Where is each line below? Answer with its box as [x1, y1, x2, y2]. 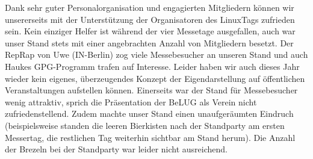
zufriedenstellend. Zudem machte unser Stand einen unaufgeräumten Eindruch [5, 107, 294, 120]
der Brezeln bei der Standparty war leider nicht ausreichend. [5, 143, 228, 155]
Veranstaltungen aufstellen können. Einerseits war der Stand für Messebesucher [5, 84, 298, 96]
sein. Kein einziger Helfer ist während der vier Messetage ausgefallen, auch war [5, 25, 296, 37]
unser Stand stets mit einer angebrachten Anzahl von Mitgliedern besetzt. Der [5, 36, 294, 49]
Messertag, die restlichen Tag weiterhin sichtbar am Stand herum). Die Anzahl [5, 131, 296, 143]
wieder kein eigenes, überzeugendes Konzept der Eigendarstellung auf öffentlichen [5, 72, 305, 84]
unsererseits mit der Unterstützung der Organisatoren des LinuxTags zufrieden [5, 13, 295, 25]
